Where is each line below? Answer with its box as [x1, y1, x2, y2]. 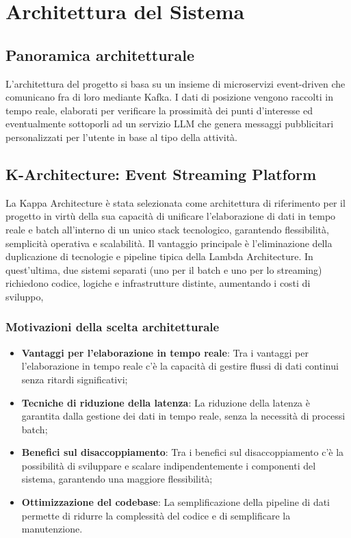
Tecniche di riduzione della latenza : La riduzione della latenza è [21, 395, 310, 409]
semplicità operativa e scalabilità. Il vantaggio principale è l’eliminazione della [5, 235, 333, 250]
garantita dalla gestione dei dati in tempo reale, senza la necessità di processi [21, 409, 346, 423]
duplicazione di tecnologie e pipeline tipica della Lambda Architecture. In [5, 249, 313, 264]
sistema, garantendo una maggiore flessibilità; [21, 472, 213, 486]
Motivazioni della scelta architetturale [5, 318, 220, 335]
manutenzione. [21, 522, 83, 536]
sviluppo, [5, 289, 44, 303]
